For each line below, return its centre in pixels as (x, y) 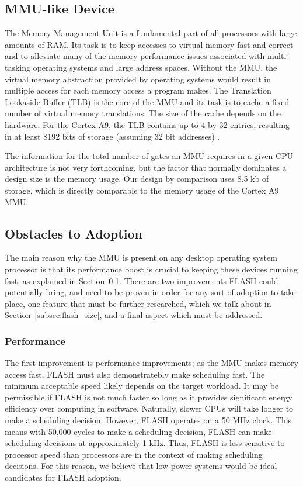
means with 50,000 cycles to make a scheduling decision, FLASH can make (138, 431)
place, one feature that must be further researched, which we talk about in (138, 303)
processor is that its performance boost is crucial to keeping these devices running (151, 269)
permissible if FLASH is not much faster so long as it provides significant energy (149, 397)
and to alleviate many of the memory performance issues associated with (135, 56)
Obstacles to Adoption (74, 233)
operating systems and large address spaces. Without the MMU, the (155, 67)
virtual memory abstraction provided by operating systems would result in (138, 79)
